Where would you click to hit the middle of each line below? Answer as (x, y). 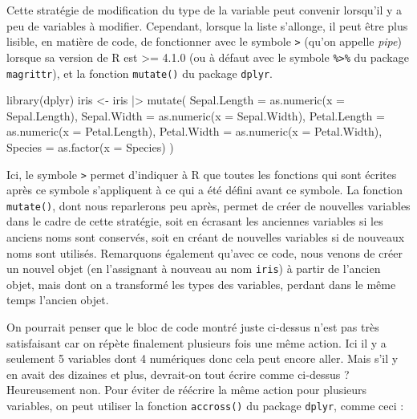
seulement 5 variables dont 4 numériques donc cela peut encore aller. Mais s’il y (202, 358)
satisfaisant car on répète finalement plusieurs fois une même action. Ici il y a (196, 342)
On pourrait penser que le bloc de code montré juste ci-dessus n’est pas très (193, 327)
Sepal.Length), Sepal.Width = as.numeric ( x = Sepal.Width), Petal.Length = (196, 115)
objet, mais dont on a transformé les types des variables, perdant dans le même (201, 284)
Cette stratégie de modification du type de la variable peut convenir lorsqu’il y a (204, 10)
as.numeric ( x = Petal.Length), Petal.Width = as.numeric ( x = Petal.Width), (194, 131)
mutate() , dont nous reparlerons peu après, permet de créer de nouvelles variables (208, 205)
